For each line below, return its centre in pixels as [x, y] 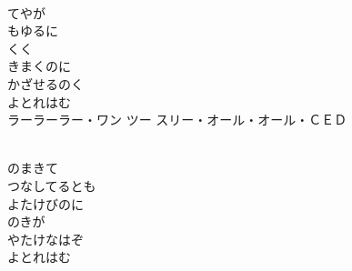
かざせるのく [45, 83]
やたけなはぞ [45, 239]
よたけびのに [45, 203]
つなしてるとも [52, 185]
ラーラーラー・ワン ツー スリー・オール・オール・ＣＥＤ [177, 120]
